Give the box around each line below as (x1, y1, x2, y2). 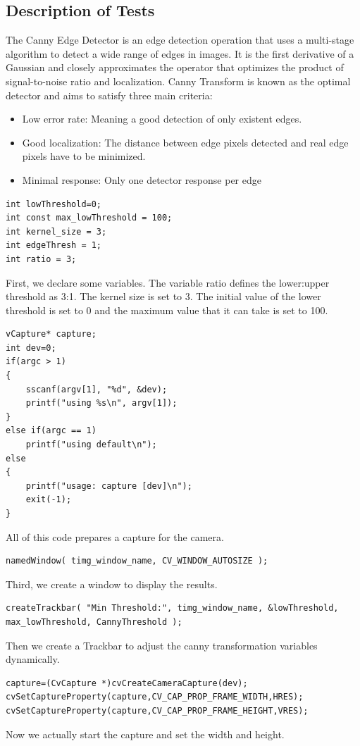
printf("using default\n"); (25, 440, 157, 450)
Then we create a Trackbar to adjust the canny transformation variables (6, 638, 318, 652)
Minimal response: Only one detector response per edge (22, 172, 261, 187)
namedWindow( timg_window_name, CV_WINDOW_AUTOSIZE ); (6, 556, 268, 566)
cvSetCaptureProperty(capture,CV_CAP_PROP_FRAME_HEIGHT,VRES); (6, 705, 309, 716)
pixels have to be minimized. (22, 149, 146, 163)
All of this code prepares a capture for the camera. (6, 529, 224, 544)
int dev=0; (6, 342, 56, 353)
